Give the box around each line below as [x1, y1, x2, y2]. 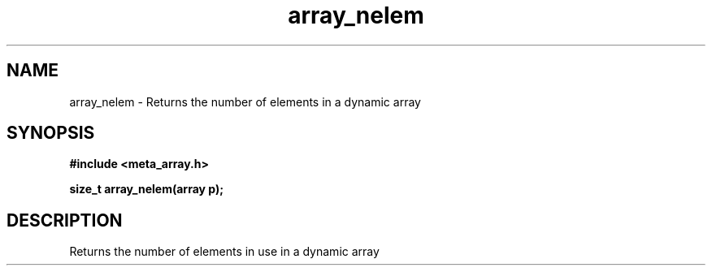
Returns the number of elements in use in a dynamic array [69, 244, 380, 259]
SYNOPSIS [7, 123, 95, 144]
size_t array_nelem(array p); [69, 182, 224, 196]
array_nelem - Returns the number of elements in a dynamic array [69, 94, 421, 109]
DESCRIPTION [7, 209, 123, 231]
